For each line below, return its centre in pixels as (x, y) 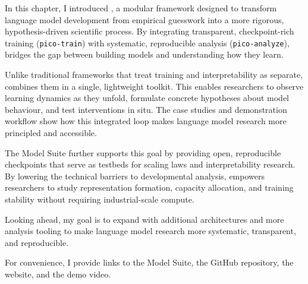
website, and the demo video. (58, 274)
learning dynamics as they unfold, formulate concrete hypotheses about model (147, 98)
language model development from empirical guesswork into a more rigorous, (144, 19)
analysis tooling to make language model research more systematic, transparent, (150, 231)
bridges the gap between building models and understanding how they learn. (144, 54)
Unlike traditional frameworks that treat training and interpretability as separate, (154, 75)
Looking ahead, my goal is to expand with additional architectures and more (144, 219)
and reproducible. (37, 242)
